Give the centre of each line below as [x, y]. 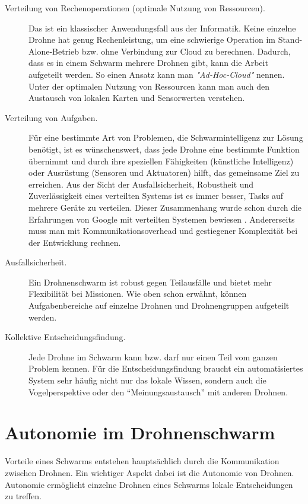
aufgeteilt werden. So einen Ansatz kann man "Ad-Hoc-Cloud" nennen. [157, 74]
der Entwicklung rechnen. [75, 242]
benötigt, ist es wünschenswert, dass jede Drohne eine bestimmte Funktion [164, 149]
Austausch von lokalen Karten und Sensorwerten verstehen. [137, 98]
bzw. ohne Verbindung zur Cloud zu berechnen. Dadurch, [186, 51]
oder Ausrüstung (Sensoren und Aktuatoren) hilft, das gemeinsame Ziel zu [164, 172]
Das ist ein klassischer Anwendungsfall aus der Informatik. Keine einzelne [162, 28]
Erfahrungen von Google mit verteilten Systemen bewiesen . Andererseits [162, 219]
